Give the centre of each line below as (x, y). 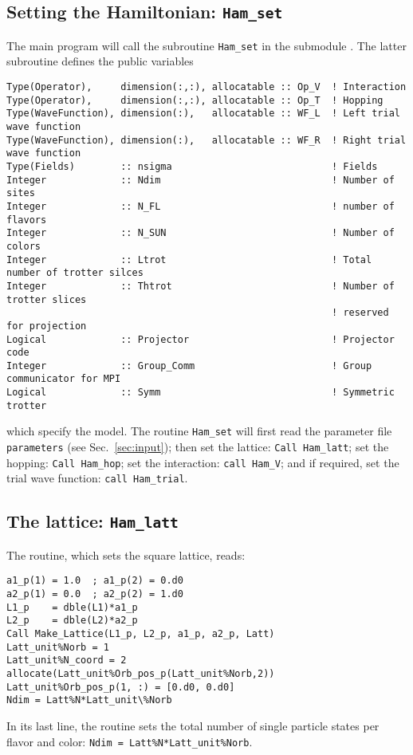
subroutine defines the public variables (100, 61)
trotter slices (47, 299)
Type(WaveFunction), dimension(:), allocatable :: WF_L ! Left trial (203, 114)
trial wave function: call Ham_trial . (97, 478)
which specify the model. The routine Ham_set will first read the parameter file (199, 431)
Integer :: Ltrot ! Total (189, 260)
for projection (47, 326)
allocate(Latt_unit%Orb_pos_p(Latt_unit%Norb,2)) (141, 674)
